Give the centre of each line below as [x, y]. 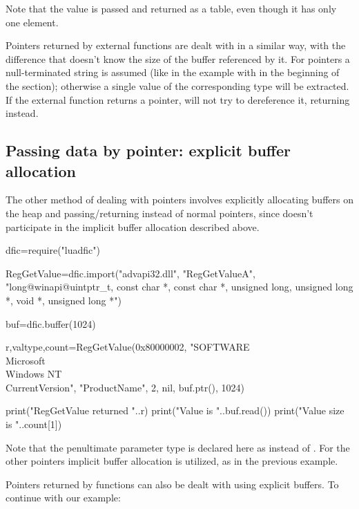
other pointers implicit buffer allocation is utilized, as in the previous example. [172, 461]
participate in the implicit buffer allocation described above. [133, 226]
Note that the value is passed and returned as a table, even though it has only [171, 8]
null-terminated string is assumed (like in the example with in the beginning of [173, 72]
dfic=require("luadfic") [53, 250]
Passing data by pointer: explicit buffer [148, 150]
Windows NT [34, 374]
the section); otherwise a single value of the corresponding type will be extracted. [177, 85]
